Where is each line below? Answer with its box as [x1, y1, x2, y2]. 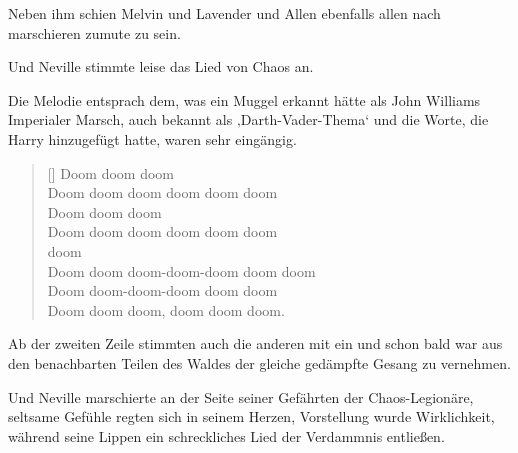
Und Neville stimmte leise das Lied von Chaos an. [8, 56, 314, 77]
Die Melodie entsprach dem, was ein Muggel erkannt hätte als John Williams [8, 89, 481, 110]
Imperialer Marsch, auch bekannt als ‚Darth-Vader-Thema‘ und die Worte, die [8, 109, 489, 130]
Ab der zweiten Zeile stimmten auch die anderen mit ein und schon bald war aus [8, 333, 503, 354]
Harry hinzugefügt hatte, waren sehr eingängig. [8, 128, 297, 149]
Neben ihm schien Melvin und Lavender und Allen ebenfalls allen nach [8, 3, 441, 23]
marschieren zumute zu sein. [8, 22, 181, 43]
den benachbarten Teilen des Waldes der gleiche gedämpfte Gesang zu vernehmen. [8, 352, 511, 373]
